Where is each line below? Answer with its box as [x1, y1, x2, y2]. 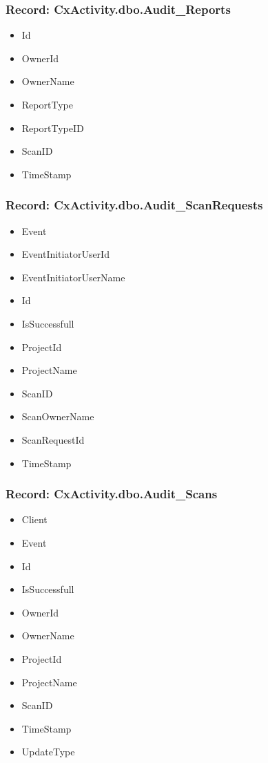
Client [21, 512, 48, 527]
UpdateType [21, 744, 75, 759]
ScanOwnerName [21, 409, 94, 424]
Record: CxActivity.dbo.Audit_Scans [6, 485, 218, 502]
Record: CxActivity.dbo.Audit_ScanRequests [6, 196, 263, 214]
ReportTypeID [21, 120, 84, 135]
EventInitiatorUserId [21, 247, 110, 261]
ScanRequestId [21, 432, 85, 446]
